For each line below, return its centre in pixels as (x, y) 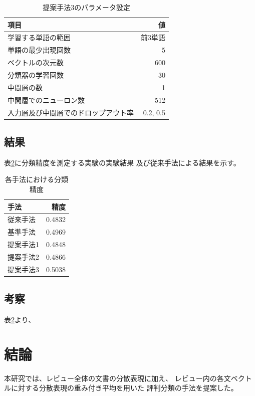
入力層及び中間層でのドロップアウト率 (71, 112)
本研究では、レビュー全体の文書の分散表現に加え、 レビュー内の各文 (117, 378)
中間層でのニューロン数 (46, 100)
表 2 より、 (20, 320)
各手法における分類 (36, 179)
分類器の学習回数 (36, 74)
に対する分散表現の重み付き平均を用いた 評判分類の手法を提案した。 (124, 388)
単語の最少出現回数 (39, 50)
